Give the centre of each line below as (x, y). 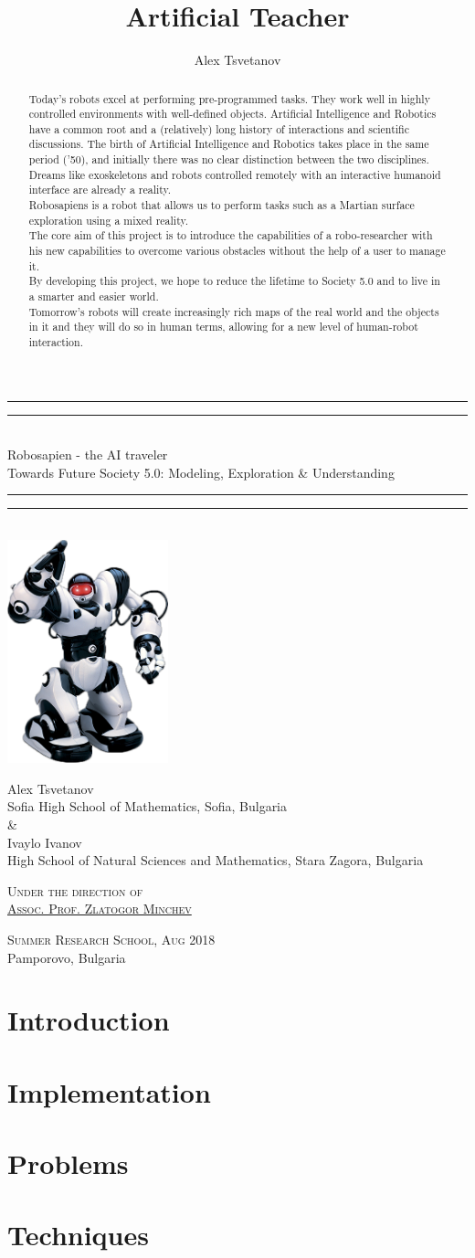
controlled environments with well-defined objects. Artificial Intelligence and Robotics (232, 114)
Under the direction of (75, 890)
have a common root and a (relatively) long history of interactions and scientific (219, 128)
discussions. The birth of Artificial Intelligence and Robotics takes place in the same (229, 144)
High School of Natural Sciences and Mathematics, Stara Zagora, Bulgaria (216, 860)
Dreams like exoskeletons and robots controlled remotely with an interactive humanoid (235, 174)
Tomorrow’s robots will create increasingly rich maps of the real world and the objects (234, 311)
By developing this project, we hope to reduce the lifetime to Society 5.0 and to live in (234, 281)
